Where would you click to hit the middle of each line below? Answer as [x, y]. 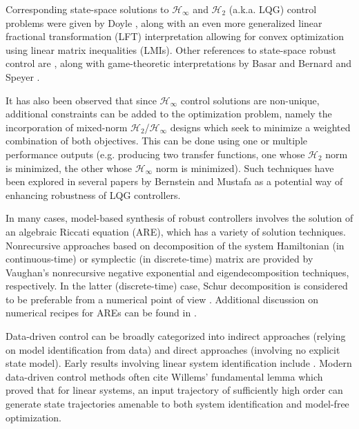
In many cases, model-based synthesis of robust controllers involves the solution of [179, 218]
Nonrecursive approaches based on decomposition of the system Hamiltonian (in [175, 245]
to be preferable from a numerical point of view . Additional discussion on [162, 299]
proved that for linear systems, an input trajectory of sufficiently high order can [174, 390]
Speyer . [23, 76]
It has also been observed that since [81, 100]
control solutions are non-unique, [250, 100]
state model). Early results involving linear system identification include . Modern [179, 363]
